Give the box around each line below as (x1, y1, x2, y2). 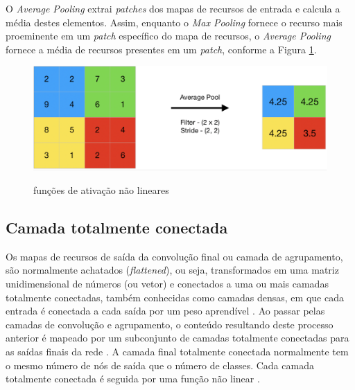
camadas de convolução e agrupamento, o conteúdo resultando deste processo (6, 317, 334, 331)
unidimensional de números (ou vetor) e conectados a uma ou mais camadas (6, 276, 329, 291)
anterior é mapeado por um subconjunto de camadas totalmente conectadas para (6, 330, 349, 345)
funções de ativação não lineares (33, 183, 169, 197)
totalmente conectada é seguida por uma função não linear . (6, 371, 260, 386)
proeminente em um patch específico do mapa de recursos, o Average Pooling (6, 28, 331, 43)
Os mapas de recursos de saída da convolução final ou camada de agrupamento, (6, 249, 343, 263)
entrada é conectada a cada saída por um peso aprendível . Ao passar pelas (6, 303, 325, 318)
